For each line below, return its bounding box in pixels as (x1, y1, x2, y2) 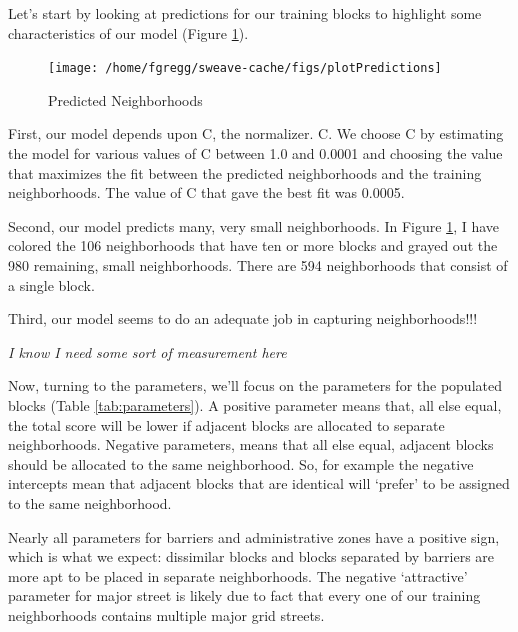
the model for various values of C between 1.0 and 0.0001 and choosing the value (8, 143, 503, 164)
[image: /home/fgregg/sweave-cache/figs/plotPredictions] (48, 61, 442, 76)
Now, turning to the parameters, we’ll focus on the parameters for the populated (8, 375, 502, 396)
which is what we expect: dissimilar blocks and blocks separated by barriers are (8, 546, 495, 567)
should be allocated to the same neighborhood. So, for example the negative (8, 453, 474, 474)
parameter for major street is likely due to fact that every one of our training (8, 585, 481, 606)
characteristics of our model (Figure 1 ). (8, 22, 249, 43)
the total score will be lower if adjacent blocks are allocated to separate (8, 414, 445, 435)
